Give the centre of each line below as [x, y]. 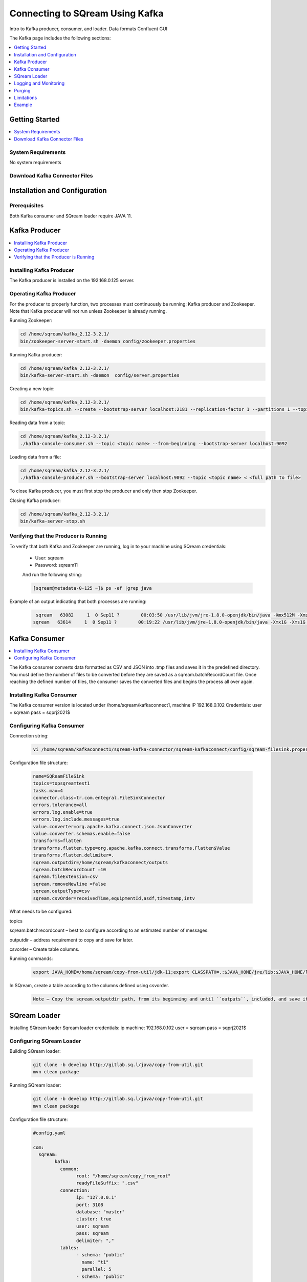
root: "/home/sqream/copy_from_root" [123, 1176]
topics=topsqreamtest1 [61, 784]
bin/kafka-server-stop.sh [53, 521]
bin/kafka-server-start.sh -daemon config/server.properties [100, 375]
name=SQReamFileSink [59, 776]
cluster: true [94, 1219]
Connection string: [29, 735]
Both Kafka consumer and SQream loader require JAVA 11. [71, 216]
